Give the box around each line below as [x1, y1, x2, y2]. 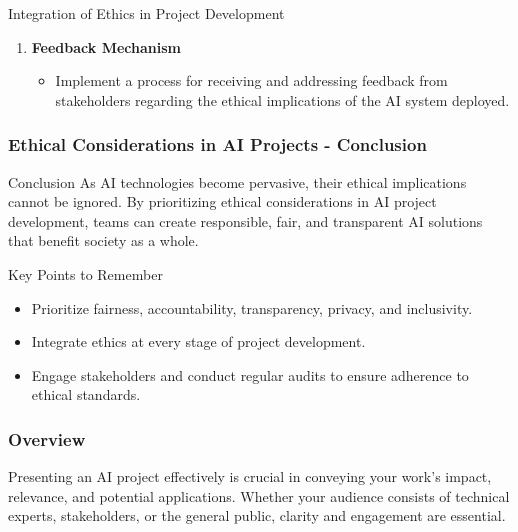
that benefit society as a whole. [8, 230, 199, 251]
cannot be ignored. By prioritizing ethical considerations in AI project [8, 191, 437, 212]
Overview [8, 426, 86, 451]
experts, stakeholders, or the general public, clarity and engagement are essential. [8, 505, 506, 526]
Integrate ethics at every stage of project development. [31, 331, 366, 352]
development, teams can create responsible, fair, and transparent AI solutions [8, 210, 483, 231]
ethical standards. [31, 384, 141, 405]
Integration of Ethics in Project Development [8, 3, 285, 23]
